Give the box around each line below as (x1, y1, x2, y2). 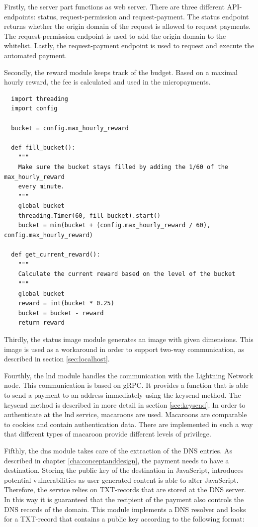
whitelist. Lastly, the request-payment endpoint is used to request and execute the (4, 40, 255, 51)
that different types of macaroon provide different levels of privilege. (4, 429, 211, 439)
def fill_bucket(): (11, 144, 76, 151)
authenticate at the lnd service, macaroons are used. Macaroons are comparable (4, 409, 247, 420)
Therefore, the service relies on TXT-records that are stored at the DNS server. (4, 484, 246, 495)
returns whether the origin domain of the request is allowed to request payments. (4, 21, 251, 31)
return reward (18, 319, 65, 327)
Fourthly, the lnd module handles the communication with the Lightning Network (4, 370, 254, 380)
